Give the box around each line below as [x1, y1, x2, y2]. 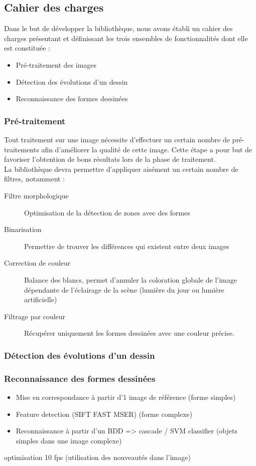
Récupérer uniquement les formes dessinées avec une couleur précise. [24, 328, 234, 338]
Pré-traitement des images [16, 59, 97, 70]
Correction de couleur [4, 258, 71, 268]
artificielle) [24, 294, 57, 305]
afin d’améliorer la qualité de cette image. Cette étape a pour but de [41, 144, 252, 154]
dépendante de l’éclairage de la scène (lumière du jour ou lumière [24, 284, 224, 295]
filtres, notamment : [4, 173, 65, 184]
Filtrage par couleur [4, 311, 66, 321]
